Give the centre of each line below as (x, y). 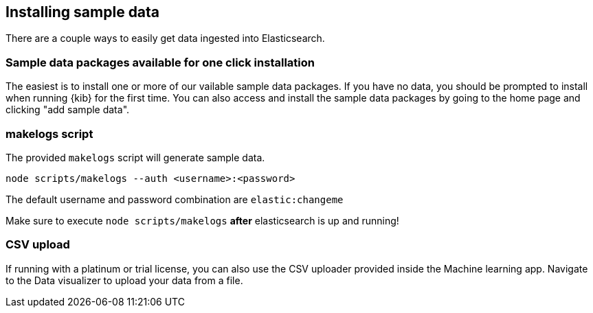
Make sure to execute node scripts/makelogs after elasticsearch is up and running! (202, 220)
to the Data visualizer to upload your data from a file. (124, 280)
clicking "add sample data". (68, 110)
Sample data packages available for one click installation (160, 62)
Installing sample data (83, 12)
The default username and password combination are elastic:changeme (175, 199)
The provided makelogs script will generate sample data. (135, 157)
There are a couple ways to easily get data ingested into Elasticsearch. (165, 38)
